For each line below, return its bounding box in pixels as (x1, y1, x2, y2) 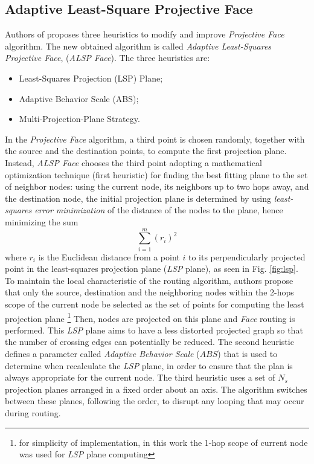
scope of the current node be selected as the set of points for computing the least (5, 298, 304, 311)
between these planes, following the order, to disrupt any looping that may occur (5, 395, 304, 407)
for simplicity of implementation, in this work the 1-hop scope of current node (19, 436, 308, 448)
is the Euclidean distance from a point (38, 250, 180, 263)
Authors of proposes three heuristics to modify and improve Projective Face (5, 28, 284, 40)
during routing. (5, 407, 61, 419)
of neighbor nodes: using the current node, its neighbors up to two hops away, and (5, 180, 309, 193)
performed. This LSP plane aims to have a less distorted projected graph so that (5, 323, 303, 336)
